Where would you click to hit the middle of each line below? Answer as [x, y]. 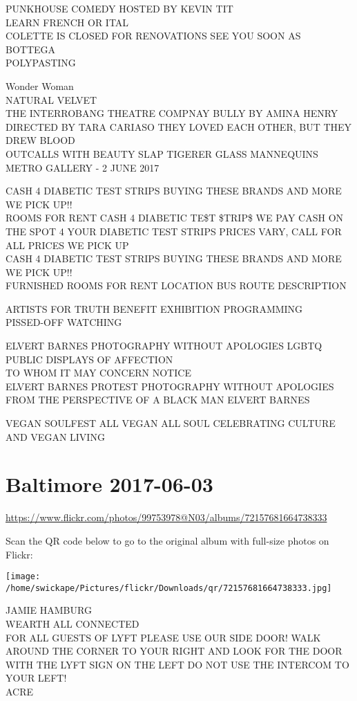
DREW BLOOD [40, 140]
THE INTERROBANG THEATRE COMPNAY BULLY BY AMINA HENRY [172, 113]
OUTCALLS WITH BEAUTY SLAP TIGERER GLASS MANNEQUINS [162, 153]
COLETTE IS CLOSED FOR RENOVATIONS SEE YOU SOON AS [153, 36]
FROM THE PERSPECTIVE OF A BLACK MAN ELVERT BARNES [158, 400]
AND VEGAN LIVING [55, 436]
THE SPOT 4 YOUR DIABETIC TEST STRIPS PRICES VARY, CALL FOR [174, 231]
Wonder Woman [40, 85]
